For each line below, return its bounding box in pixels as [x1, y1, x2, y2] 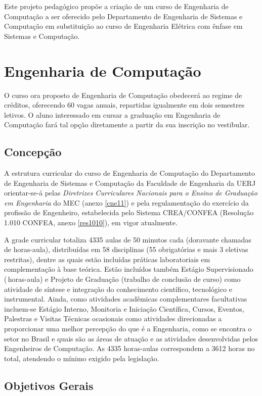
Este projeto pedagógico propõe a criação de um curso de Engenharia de [4, 1, 229, 11]
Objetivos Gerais [4, 377, 94, 393]
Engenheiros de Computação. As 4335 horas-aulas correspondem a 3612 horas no [4, 343, 255, 354]
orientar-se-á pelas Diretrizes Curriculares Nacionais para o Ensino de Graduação [4, 187, 257, 198]
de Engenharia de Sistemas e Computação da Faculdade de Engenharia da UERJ [4, 177, 256, 188]
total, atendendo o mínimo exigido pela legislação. [4, 353, 159, 363]
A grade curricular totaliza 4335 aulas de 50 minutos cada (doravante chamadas [4, 234, 251, 244]
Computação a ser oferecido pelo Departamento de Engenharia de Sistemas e [4, 11, 243, 21]
